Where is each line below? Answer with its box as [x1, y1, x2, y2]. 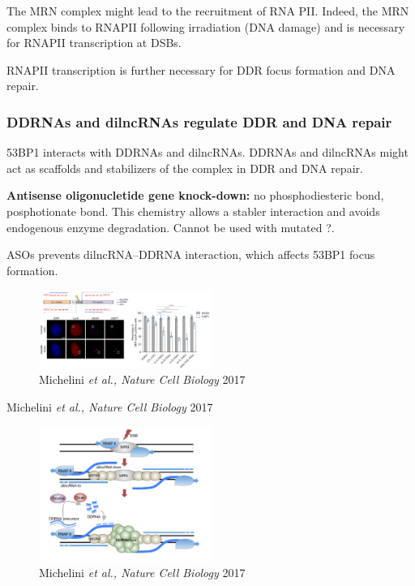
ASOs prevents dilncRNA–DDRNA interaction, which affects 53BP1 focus [6, 246, 375, 263]
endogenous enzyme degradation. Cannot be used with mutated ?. [6, 218, 335, 235]
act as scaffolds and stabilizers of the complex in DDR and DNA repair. [6, 159, 363, 176]
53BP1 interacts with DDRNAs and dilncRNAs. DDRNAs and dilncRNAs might [6, 144, 409, 161]
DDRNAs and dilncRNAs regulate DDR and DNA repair [6, 111, 392, 131]
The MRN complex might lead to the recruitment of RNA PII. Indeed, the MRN [6, 2, 409, 19]
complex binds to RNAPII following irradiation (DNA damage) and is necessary [6, 18, 405, 35]
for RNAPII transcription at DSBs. [6, 34, 182, 51]
